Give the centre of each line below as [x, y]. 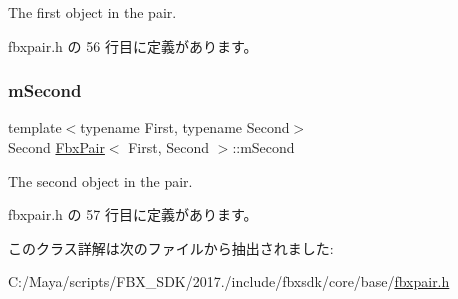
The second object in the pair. [100, 180]
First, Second [169, 147]
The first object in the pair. [92, 12]
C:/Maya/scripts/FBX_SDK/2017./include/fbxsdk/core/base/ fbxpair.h [229, 281]
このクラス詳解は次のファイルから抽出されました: [171, 247]
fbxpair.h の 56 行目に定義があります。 [133, 45]
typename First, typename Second [185, 127]
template [35, 127]
